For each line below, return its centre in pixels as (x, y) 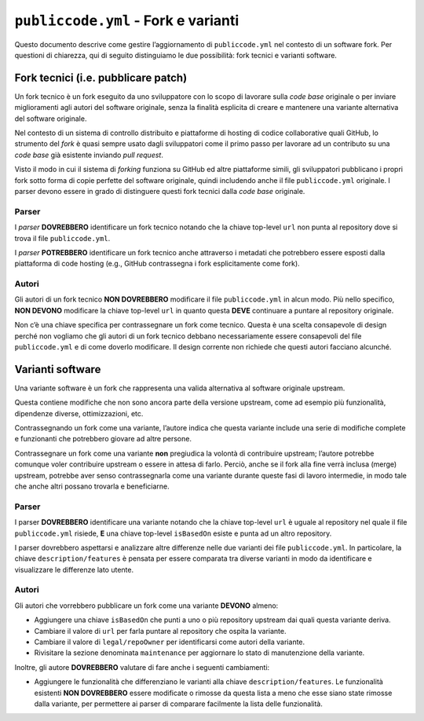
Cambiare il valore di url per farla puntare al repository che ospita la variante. (160, 631)
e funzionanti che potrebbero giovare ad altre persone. (103, 439)
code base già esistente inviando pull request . (89, 155)
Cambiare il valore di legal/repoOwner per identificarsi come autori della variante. (170, 642)
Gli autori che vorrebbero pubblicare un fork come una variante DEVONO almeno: (146, 606)
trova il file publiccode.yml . (62, 238)
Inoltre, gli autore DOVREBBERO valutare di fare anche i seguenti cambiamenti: (142, 667)
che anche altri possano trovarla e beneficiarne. (92, 486)
